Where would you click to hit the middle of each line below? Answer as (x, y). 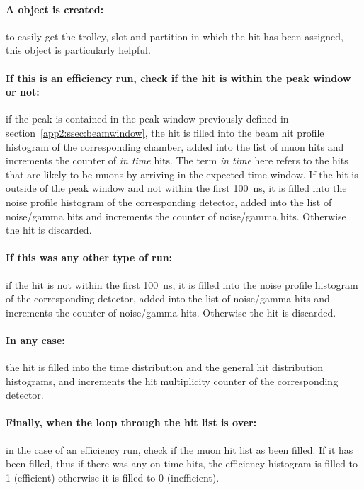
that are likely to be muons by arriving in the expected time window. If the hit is (182, 174)
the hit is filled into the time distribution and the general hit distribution (165, 367)
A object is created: (55, 9)
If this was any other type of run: (89, 257)
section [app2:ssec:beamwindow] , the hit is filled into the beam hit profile (165, 132)
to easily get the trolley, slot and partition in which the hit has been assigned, (175, 36)
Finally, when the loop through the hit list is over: (131, 422)
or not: (23, 92)
